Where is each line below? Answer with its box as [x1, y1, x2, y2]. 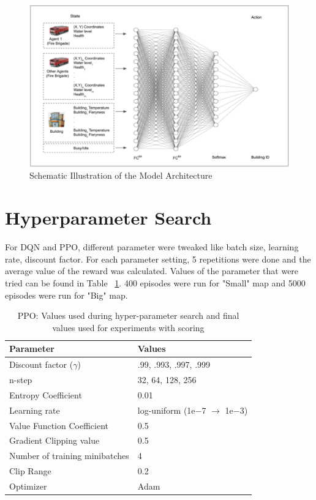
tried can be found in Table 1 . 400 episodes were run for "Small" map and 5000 [5, 276, 306, 289]
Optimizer [9, 479, 47, 492]
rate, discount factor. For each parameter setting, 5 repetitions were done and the [5, 252, 311, 265]
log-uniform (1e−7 [137, 403, 206, 416]
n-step [9, 373, 32, 386]
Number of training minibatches [9, 449, 129, 462]
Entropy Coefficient [9, 388, 82, 401]
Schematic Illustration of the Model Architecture [29, 169, 213, 182]
